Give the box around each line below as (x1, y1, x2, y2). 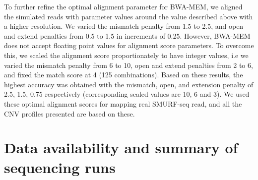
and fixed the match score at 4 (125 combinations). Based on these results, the (4, 69, 243, 80)
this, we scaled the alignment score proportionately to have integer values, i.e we (4, 50, 249, 60)
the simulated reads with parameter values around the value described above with (4, 11, 253, 21)
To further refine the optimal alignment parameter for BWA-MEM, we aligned (4, 1, 243, 11)
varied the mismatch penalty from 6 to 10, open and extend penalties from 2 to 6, (4, 60, 253, 70)
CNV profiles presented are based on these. (4, 108, 135, 119)
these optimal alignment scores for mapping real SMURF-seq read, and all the (4, 98, 242, 109)
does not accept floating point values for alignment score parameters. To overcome (4, 40, 254, 51)
